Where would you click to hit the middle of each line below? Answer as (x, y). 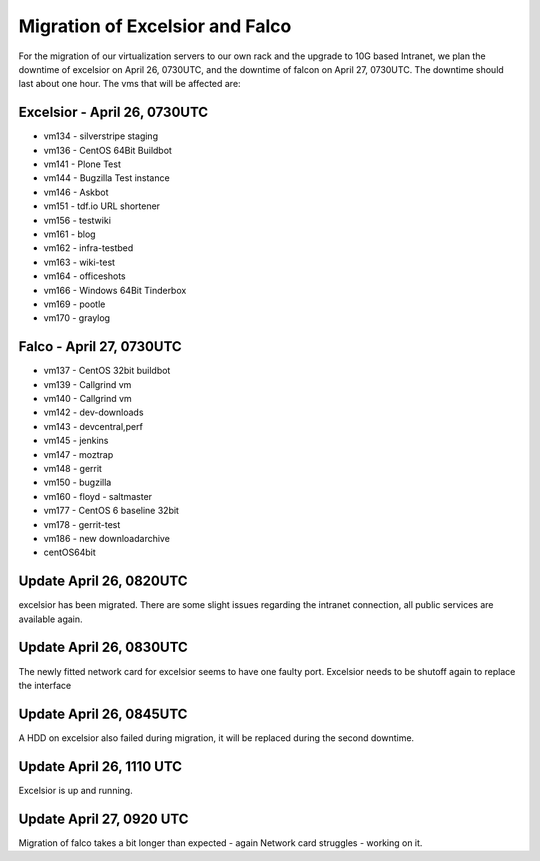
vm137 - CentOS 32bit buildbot (107, 371)
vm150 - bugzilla (77, 482)
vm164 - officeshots (84, 276)
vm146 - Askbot (76, 192)
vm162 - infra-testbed (88, 248)
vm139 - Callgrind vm (87, 384)
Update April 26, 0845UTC (103, 713)
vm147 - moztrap (78, 454)
